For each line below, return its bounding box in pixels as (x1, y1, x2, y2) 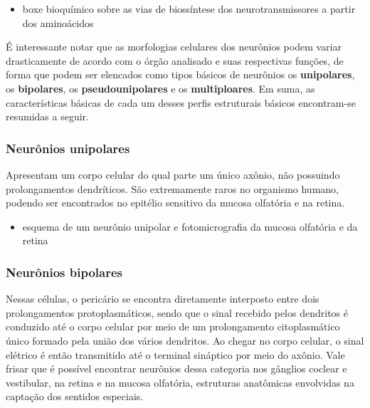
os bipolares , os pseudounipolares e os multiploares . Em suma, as (6, 80, 315, 95)
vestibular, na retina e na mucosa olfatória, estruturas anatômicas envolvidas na (6, 375, 354, 389)
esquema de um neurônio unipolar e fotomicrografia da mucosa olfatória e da (22, 219, 358, 234)
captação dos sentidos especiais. (6, 389, 144, 404)
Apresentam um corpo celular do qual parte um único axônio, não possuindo (6, 167, 340, 182)
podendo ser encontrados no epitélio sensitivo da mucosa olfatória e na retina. (6, 195, 345, 210)
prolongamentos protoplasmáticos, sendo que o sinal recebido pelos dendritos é (6, 305, 348, 320)
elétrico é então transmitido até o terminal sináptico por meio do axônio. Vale (6, 347, 345, 362)
